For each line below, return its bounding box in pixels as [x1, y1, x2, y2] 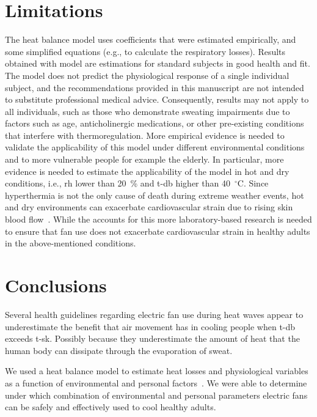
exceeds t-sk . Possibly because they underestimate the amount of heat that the [5, 332, 300, 345]
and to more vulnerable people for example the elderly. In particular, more [5, 153, 284, 166]
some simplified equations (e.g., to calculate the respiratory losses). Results [5, 45, 286, 57]
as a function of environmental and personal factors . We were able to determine [5, 376, 307, 389]
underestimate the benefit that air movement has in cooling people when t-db [5, 320, 296, 333]
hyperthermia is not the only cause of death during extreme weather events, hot [5, 188, 304, 201]
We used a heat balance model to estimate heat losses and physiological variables [5, 364, 308, 377]
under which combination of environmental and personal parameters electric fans [5, 388, 308, 401]
